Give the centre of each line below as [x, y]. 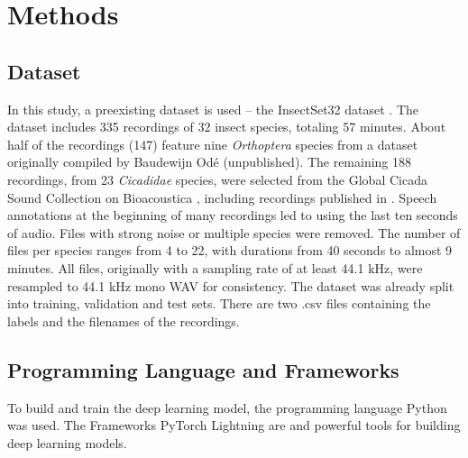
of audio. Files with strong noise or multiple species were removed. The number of [234, 232]
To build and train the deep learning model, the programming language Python [227, 407]
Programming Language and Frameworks [203, 369]
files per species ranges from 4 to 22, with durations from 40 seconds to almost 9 [230, 250]
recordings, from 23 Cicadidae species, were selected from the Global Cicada [217, 179]
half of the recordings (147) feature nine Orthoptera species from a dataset [213, 144]
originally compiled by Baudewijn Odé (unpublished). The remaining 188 [210, 162]
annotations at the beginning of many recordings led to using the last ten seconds [233, 215]
